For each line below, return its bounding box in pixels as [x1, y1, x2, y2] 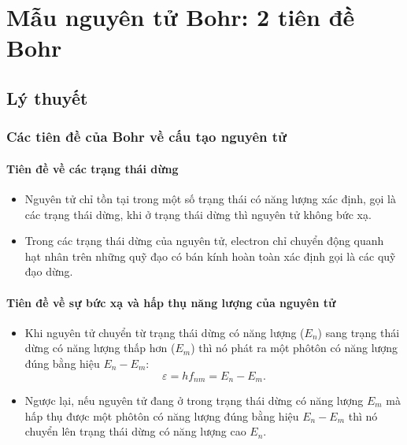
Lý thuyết [6, 85, 88, 109]
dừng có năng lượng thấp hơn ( [24, 339, 176, 356]
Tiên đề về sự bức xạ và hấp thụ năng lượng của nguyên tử [6, 294, 336, 310]
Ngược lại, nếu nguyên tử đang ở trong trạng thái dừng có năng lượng [24, 391, 364, 408]
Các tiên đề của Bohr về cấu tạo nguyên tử [6, 127, 287, 146]
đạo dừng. [24, 263, 73, 280]
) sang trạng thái [317, 324, 400, 340]
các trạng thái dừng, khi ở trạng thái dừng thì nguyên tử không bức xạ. [24, 206, 372, 222]
